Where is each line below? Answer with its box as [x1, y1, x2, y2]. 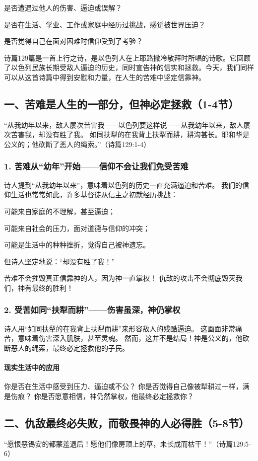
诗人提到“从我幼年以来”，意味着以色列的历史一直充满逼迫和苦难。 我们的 [4, 179, 242, 190]
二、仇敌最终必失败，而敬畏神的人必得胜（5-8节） [4, 415, 250, 430]
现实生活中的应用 [4, 362, 60, 373]
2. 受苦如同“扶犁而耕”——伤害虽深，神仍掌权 [4, 304, 181, 316]
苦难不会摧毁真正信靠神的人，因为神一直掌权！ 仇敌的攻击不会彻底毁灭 [4, 273, 236, 283]
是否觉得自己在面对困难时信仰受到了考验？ [4, 36, 143, 46]
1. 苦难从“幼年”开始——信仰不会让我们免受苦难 [4, 160, 189, 172]
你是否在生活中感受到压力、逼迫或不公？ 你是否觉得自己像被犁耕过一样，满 [4, 381, 250, 391]
